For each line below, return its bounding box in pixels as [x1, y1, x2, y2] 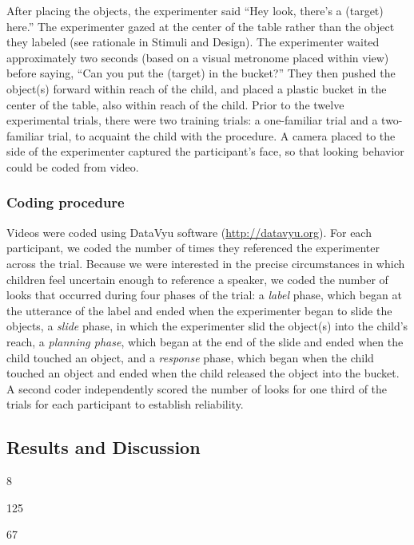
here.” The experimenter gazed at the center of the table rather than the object [6, 18, 395, 34]
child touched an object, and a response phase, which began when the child [6, 349, 374, 365]
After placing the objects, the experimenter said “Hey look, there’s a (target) [6, 2, 384, 18]
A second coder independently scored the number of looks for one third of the [6, 380, 388, 397]
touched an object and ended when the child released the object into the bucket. [6, 365, 400, 381]
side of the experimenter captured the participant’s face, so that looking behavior [6, 143, 404, 160]
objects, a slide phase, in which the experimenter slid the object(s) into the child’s [6, 318, 408, 334]
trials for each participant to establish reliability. [6, 396, 244, 413]
